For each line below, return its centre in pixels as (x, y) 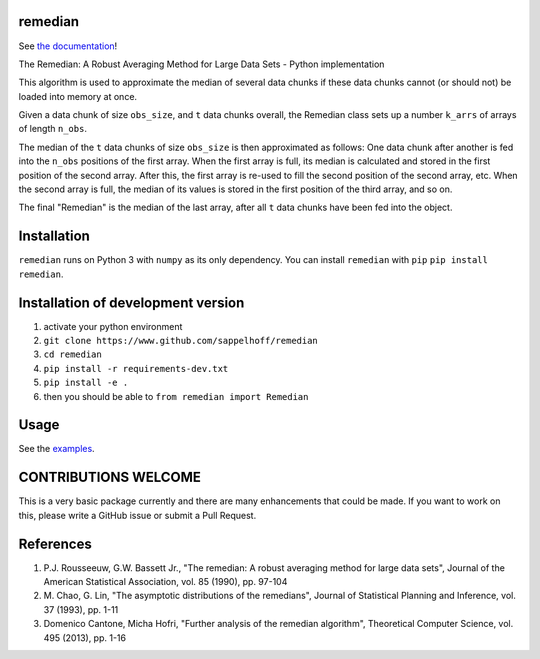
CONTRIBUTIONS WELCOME (110, 477)
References (55, 543)
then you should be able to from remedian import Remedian (176, 396)
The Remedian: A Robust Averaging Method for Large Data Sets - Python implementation (201, 64)
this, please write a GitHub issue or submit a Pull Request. (137, 515)
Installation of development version (131, 302)
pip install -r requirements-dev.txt (136, 368)
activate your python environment (113, 326)
